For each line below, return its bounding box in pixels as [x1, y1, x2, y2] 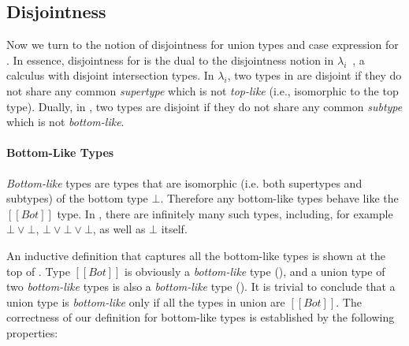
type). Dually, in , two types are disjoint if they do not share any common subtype [6, 98, 403, 114]
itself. [161, 221, 188, 237]
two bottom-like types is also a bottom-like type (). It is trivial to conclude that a [6, 278, 396, 295]
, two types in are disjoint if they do [227, 67, 402, 84]
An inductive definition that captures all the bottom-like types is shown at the [6, 247, 386, 263]
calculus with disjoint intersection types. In [6, 67, 214, 84]
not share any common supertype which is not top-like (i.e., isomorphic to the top [6, 82, 399, 99]
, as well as [92, 221, 146, 237]
